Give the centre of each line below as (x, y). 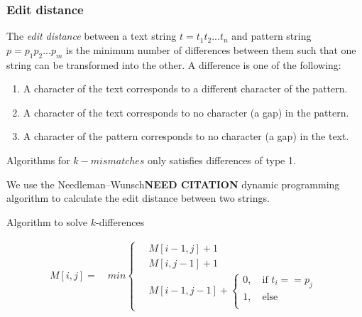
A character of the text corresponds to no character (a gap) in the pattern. (186, 112)
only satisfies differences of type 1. (222, 160)
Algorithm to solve (47, 221)
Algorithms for (38, 160)
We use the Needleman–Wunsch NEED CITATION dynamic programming (173, 184)
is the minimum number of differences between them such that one (211, 49)
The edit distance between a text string (92, 36)
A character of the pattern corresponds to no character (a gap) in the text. (186, 136)
